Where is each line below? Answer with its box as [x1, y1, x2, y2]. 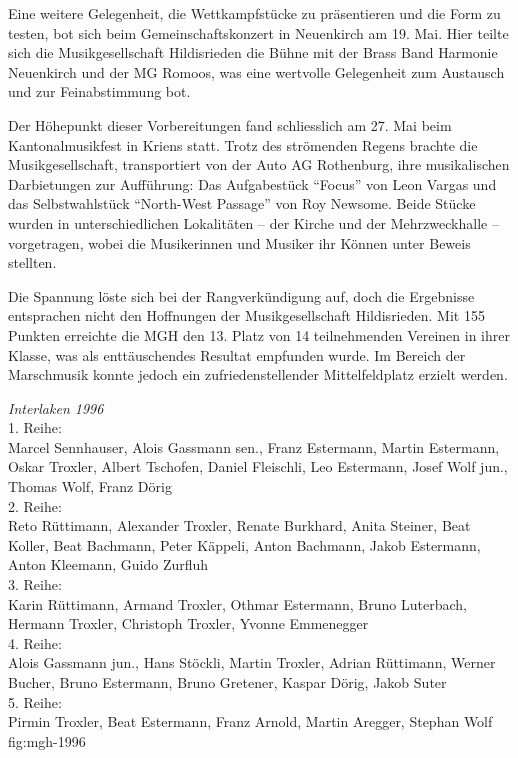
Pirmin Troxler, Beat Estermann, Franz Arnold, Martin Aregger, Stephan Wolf [8, 711, 493, 732]
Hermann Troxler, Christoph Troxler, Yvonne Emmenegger [8, 613, 369, 634]
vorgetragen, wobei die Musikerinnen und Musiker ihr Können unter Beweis [8, 232, 471, 253]
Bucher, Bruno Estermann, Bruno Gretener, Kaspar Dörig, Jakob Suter [8, 672, 447, 692]
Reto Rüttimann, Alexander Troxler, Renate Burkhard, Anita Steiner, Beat [8, 515, 471, 536]
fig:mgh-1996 [8, 730, 86, 751]
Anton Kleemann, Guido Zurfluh [8, 554, 209, 575]
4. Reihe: [8, 632, 62, 653]
